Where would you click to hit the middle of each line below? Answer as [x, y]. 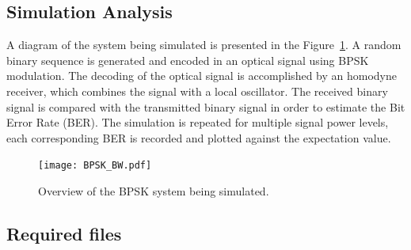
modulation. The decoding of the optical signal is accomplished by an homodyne [202, 76]
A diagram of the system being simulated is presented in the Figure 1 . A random [204, 45]
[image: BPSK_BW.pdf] [95, 166]
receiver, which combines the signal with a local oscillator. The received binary [197, 91]
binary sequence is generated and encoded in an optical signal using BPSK [188, 60]
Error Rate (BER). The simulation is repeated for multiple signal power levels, [198, 122]
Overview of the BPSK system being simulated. [154, 191]
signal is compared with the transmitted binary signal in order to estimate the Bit [206, 106]
